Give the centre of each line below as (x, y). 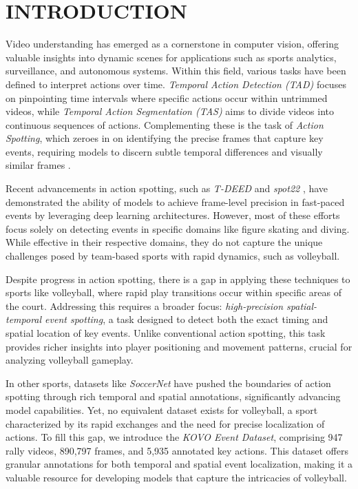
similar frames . (38, 165)
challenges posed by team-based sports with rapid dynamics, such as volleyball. (173, 256)
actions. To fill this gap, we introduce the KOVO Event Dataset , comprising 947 (174, 437)
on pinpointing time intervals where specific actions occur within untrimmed (167, 97)
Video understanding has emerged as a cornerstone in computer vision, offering (172, 44)
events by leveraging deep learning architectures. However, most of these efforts (173, 215)
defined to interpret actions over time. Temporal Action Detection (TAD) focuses (176, 84)
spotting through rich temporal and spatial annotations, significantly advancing (173, 396)
